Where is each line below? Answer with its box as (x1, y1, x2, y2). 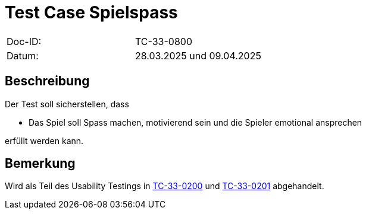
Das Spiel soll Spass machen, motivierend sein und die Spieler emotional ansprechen (29, 117, 362, 127)
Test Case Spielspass (5, 2, 178, 23)
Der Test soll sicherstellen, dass (5, 98, 129, 109)
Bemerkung (5, 156, 76, 171)
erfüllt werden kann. (5, 135, 84, 146)
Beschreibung (5, 74, 90, 89)
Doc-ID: (7, 35, 42, 47)
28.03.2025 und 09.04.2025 (134, 49, 261, 62)
